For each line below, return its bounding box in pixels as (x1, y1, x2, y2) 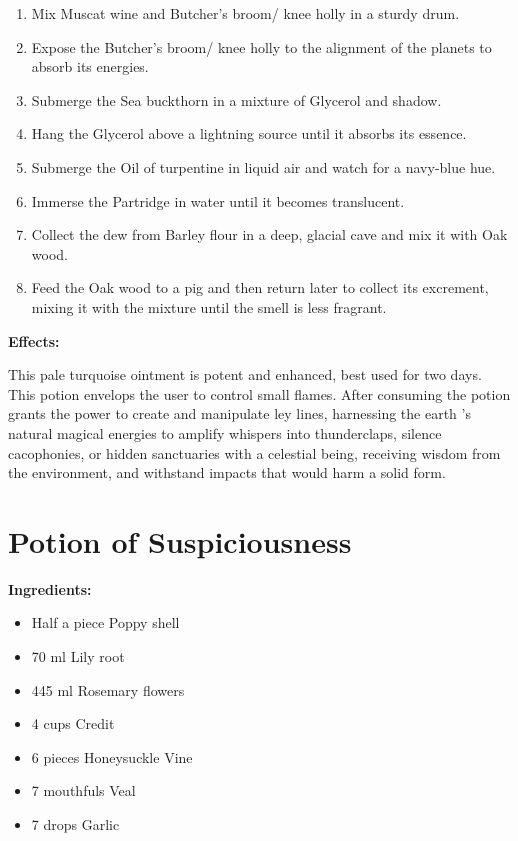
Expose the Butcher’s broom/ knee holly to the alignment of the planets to (31, 36, 492, 57)
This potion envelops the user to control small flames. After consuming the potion (8, 383, 511, 404)
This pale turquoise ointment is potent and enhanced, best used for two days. (8, 364, 482, 385)
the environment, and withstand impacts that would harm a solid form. (8, 462, 446, 483)
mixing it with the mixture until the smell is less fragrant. (31, 296, 387, 317)
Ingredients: (8, 578, 92, 599)
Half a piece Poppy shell (31, 612, 180, 633)
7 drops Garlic (31, 813, 120, 834)
